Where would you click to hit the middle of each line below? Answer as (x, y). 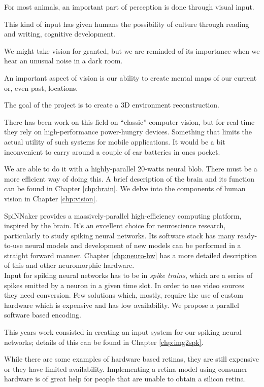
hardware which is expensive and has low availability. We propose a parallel (122, 305)
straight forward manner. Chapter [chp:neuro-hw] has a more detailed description (130, 255)
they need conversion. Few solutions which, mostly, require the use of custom (124, 295)
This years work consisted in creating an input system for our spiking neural (123, 332)
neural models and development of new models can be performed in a (133, 245)
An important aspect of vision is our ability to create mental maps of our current (130, 77)
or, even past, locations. (41, 87)
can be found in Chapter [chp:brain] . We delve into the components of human (125, 188)
